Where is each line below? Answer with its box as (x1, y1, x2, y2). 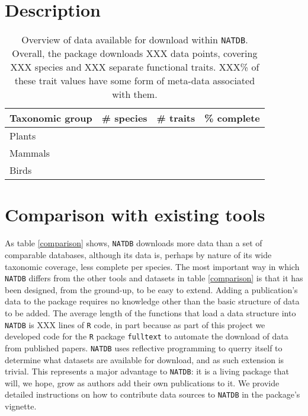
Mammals (9, 146, 50, 160)
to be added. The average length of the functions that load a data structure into (5, 306, 296, 319)
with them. (112, 87, 158, 101)
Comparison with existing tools (5, 202, 265, 227)
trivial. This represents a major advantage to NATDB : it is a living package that (5, 365, 289, 377)
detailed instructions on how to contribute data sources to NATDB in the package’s (5, 388, 300, 401)
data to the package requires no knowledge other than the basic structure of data (5, 295, 300, 307)
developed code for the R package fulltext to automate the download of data (5, 330, 288, 342)
